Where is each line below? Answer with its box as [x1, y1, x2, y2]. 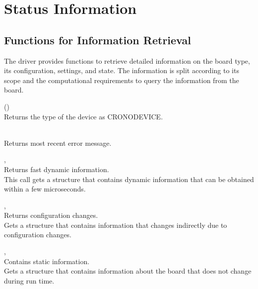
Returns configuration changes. [4, 210, 98, 220]
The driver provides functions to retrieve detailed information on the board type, [4, 55, 250, 66]
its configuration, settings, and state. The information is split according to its [4, 65, 239, 76]
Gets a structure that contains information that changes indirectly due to [4, 219, 227, 230]
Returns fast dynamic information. [4, 164, 109, 174]
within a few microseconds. [4, 184, 86, 194]
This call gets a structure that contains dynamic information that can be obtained [4, 174, 254, 184]
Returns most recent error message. [4, 137, 112, 148]
